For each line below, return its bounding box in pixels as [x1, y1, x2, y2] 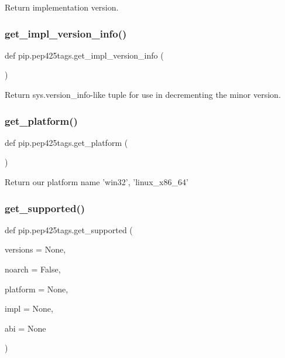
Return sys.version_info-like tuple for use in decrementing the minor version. [5, 88, 281, 100]
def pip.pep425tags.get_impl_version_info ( [5, 49, 164, 61]
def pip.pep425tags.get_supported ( [5, 223, 133, 236]
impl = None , [5, 302, 53, 315]
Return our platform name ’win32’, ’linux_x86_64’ [5, 176, 188, 187]
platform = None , [5, 282, 68, 295]
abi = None [5, 322, 46, 334]
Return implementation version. [5, 1, 119, 13]
